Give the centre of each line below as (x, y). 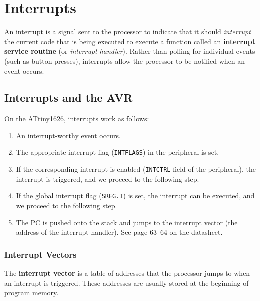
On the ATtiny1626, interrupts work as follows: (77, 119)
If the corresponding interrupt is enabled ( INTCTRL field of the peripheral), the (136, 169)
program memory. (31, 293)
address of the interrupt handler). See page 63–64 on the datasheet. (119, 232)
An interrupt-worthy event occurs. (68, 135)
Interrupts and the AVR (68, 98)
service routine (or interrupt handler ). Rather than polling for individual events (130, 51)
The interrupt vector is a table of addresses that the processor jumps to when (127, 273)
